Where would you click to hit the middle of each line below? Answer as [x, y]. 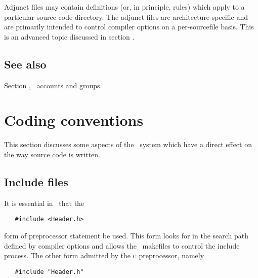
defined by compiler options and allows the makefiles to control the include [122, 245]
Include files [36, 181]
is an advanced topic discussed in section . [69, 36]
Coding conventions [74, 120]
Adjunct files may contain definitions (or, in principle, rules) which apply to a [124, 7]
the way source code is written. [52, 154]
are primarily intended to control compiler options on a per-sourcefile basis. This [129, 27]
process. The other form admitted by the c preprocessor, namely [104, 255]
